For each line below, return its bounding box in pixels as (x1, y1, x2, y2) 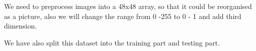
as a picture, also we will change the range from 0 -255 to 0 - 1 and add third (4, 10, 241, 21)
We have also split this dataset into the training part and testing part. (4, 37, 220, 47)
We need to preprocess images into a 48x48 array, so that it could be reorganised (4, 1, 252, 11)
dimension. (4, 20, 37, 31)
